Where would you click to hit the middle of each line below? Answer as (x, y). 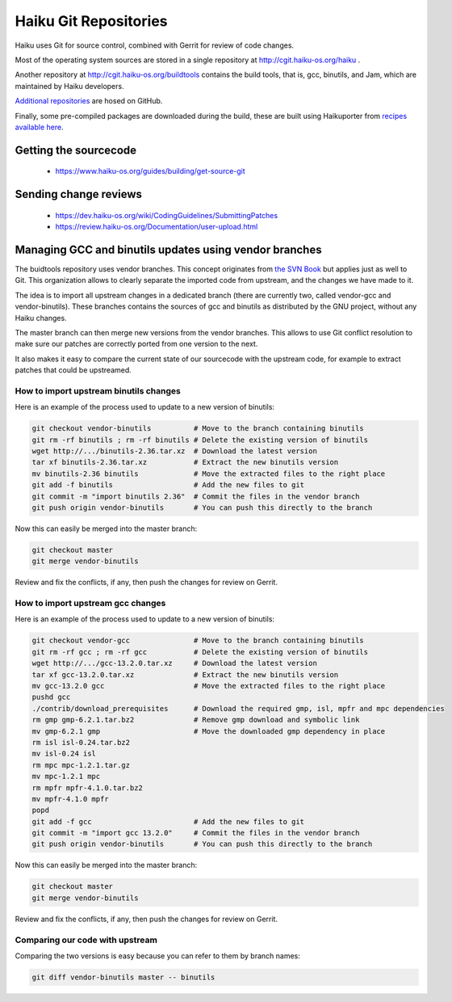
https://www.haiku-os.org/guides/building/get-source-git (150, 171)
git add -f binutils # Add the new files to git (168, 485)
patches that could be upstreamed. (73, 370)
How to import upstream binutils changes (98, 390)
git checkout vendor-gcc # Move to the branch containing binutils (198, 641)
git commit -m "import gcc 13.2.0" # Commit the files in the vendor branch (196, 833)
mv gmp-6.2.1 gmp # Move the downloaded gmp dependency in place (209, 731)
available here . (39, 127)
